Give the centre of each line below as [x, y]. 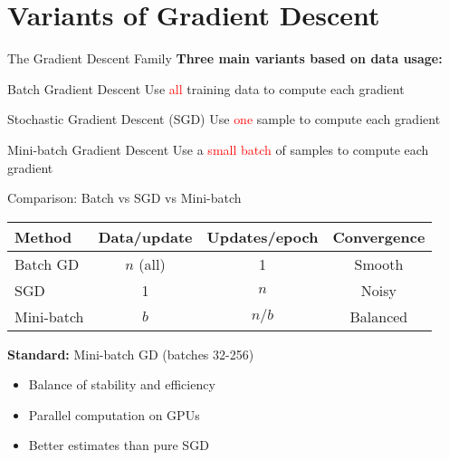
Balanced [379, 316]
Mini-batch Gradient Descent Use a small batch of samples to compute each [218, 149]
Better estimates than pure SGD [119, 445]
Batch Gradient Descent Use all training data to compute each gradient [206, 88]
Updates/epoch [263, 236]
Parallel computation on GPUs [114, 414]
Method [43, 236]
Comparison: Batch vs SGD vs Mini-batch [124, 198]
